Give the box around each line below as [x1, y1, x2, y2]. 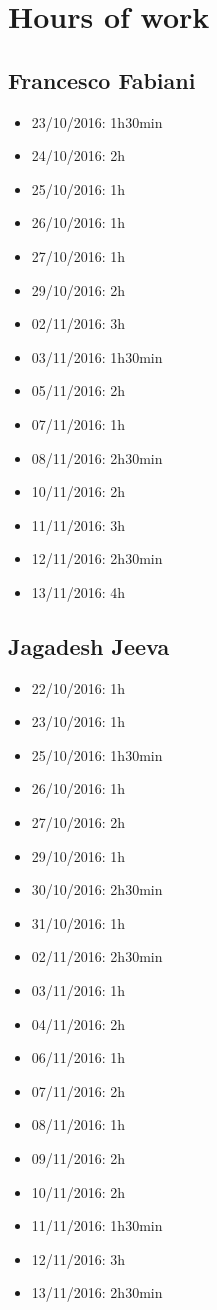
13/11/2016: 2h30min [31, 1282, 163, 1303]
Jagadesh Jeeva [8, 630, 170, 661]
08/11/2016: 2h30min [31, 447, 163, 468]
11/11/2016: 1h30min [31, 1215, 163, 1236]
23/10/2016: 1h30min [31, 111, 163, 132]
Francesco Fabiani [8, 64, 196, 95]
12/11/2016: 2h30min [31, 548, 163, 569]
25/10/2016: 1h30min [31, 744, 163, 765]
